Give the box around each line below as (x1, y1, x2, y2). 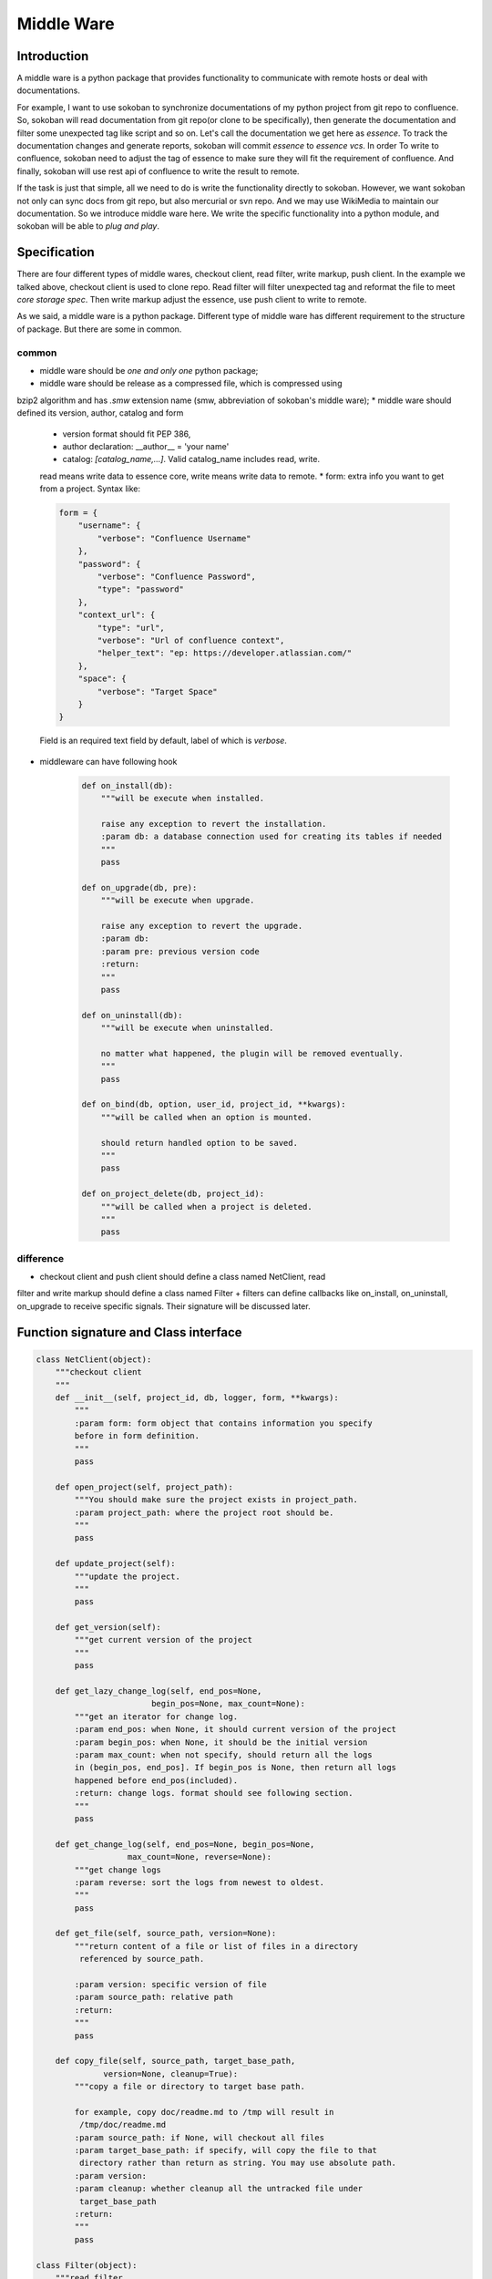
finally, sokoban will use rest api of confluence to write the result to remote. (16, 165, 300, 177)
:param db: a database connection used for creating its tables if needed (100, 831, 442, 842)
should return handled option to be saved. (100, 1138, 298, 1148)
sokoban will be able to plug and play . (16, 221, 159, 232)
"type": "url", (97, 623, 166, 633)
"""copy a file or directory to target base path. (74, 2081, 305, 2092)
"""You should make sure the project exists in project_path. (74, 1495, 359, 1505)
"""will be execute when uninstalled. (100, 1023, 274, 1034)
